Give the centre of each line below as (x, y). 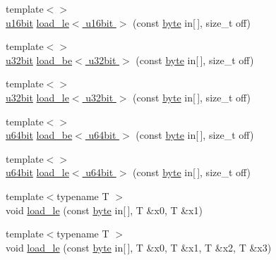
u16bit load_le (37, 22)
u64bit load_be (39, 135)
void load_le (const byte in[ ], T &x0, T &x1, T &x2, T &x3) (139, 247)
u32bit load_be (39, 60)
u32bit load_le (37, 97)
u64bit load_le (37, 172)
